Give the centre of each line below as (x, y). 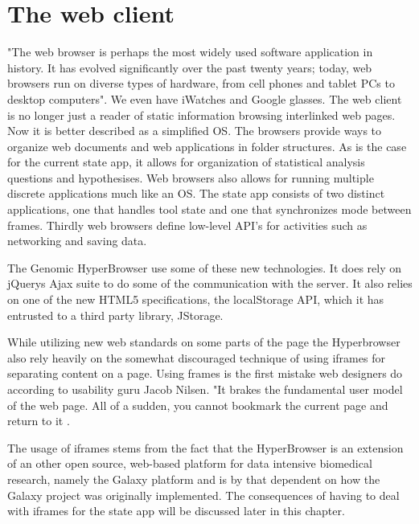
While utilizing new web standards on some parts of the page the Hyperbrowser (204, 342)
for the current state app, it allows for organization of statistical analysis (186, 162)
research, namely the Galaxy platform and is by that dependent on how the (194, 479)
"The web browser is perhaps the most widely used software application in (190, 52)
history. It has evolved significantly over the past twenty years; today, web (190, 67)
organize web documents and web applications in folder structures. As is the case (207, 146)
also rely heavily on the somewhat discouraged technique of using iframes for (196, 357)
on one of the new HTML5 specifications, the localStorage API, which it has (196, 299)
